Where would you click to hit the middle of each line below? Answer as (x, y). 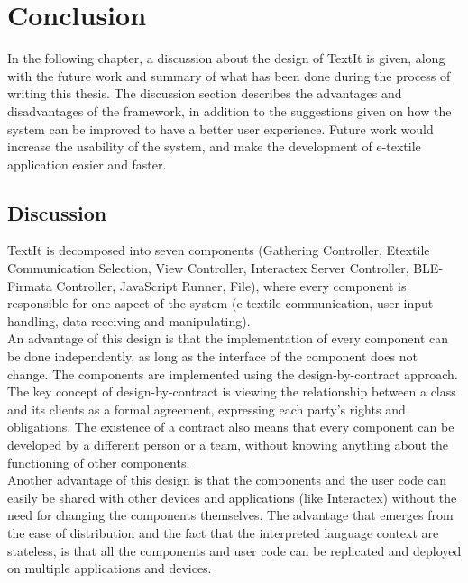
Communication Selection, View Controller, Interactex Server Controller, (208, 268)
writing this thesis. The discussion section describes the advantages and (205, 93)
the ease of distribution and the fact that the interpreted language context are (223, 532)
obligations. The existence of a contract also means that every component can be (231, 427)
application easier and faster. (87, 164)
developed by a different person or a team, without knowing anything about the (228, 445)
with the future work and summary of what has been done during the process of (229, 75)
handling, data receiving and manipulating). (129, 320)
